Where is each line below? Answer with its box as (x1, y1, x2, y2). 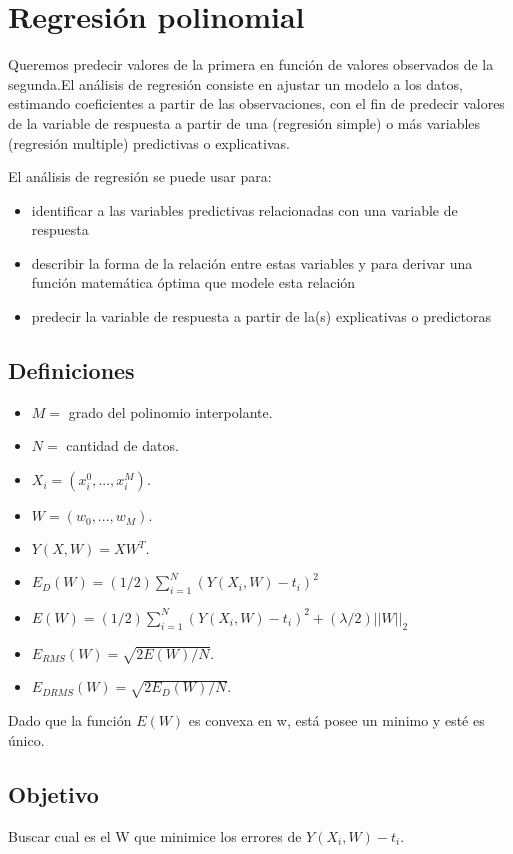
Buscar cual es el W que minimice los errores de (8, 825, 302, 846)
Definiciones (8, 355, 135, 386)
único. (8, 729, 45, 750)
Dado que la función (8, 710, 132, 731)
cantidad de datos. (66, 435, 179, 456)
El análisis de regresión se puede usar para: (8, 166, 272, 187)
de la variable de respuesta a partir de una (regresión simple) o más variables (8, 112, 481, 133)
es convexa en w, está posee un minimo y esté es (188, 710, 485, 731)
